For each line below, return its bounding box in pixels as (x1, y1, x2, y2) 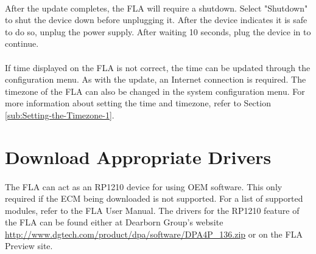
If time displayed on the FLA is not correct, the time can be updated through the (5, 61, 311, 74)
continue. (5, 37, 39, 50)
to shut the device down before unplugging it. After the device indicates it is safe (5, 13, 307, 26)
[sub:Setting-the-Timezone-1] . (5, 108, 114, 121)
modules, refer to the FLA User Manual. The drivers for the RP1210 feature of (5, 204, 300, 216)
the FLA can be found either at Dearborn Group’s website (5, 216, 223, 228)
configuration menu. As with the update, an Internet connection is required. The (5, 73, 306, 86)
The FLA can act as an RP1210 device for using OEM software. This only (5, 180, 283, 193)
